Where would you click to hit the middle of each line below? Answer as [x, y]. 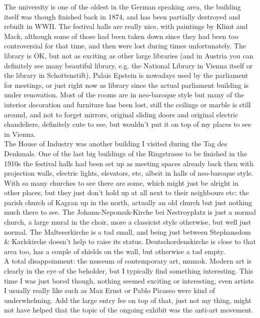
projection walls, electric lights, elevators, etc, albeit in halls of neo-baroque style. [129, 173]
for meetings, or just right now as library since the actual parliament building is [126, 85]
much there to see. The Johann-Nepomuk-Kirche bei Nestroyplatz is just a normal [130, 212]
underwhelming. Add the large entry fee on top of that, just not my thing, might [128, 300]
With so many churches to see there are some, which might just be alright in [121, 182]
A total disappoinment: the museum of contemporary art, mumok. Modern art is [128, 261]
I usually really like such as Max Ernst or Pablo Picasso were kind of [109, 290]
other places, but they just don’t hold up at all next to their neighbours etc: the [126, 192]
